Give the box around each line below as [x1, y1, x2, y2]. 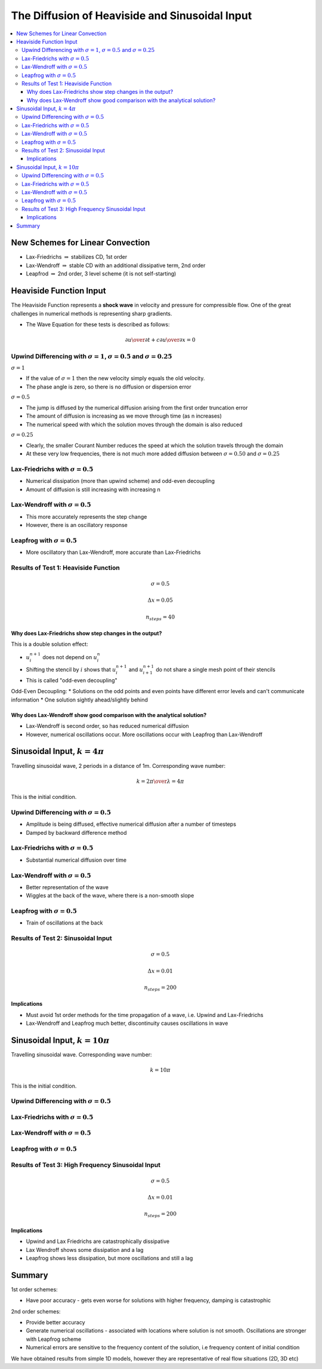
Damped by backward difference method [26, 829, 128, 836]
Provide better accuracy [26, 1318, 86, 1326]
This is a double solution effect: [11, 641, 89, 648]
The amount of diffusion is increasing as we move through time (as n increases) [26, 412, 222, 419]
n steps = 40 [145, 613, 175, 621]
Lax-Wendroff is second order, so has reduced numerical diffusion [26, 722, 189, 730]
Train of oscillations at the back [26, 919, 103, 926]
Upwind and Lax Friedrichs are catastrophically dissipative [26, 1238, 170, 1245]
